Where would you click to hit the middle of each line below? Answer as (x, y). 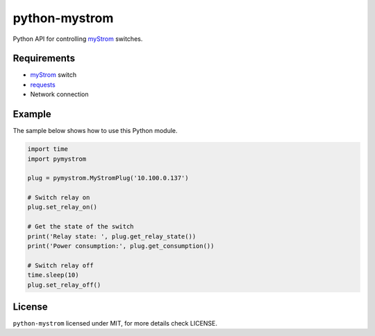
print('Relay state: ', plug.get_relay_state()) (112, 236)
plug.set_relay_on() (62, 207)
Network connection (59, 94)
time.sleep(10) (53, 275)
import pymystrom (57, 159)
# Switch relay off (60, 265)
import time (48, 149)
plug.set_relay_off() (64, 285)
